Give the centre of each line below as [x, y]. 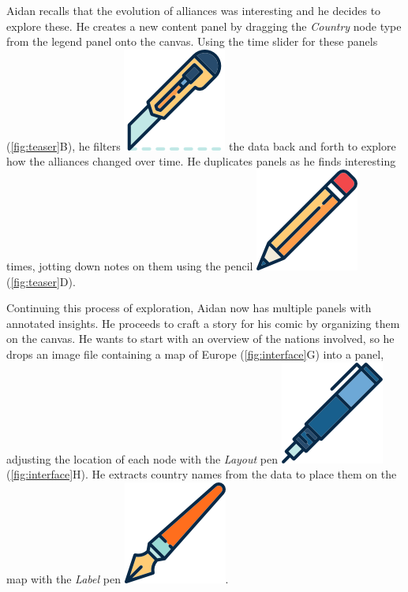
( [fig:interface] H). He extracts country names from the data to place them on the [202, 474]
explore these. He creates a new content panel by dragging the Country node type [204, 26]
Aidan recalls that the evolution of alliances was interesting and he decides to [194, 10]
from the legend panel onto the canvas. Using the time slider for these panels [192, 41]
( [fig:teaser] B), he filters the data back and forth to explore [201, 145]
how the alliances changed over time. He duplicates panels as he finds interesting [201, 161]
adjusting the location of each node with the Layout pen [142, 458]
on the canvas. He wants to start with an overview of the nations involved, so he [200, 339]
